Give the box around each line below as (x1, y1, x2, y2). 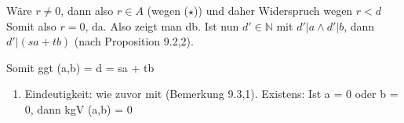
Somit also (6, 17, 56, 34)
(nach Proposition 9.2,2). (74, 33, 194, 49)
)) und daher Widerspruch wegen (194, 2, 353, 18)
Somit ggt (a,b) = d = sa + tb (6, 59, 155, 75)
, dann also (60, 2, 114, 18)
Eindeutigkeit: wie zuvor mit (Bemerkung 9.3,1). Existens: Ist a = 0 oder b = (24, 85, 399, 102)
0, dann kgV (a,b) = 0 (24, 100, 133, 117)
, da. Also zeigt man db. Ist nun (85, 17, 239, 34)
